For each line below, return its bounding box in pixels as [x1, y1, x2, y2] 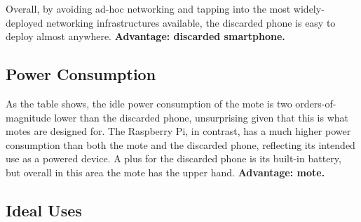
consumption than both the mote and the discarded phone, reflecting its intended [6, 137, 355, 152]
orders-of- [295, 96, 336, 110]
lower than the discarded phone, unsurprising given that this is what [54, 110, 349, 124]
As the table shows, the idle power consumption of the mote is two [6, 96, 292, 110]
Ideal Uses [6, 199, 82, 221]
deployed [6, 15, 43, 30]
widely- [293, 1, 325, 15]
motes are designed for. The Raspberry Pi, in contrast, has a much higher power [6, 124, 351, 138]
